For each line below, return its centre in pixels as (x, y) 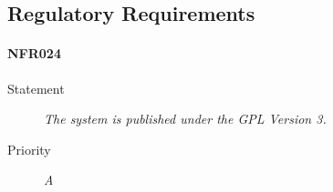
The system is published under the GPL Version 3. (185, 119)
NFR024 (34, 53)
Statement (36, 88)
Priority (29, 149)
